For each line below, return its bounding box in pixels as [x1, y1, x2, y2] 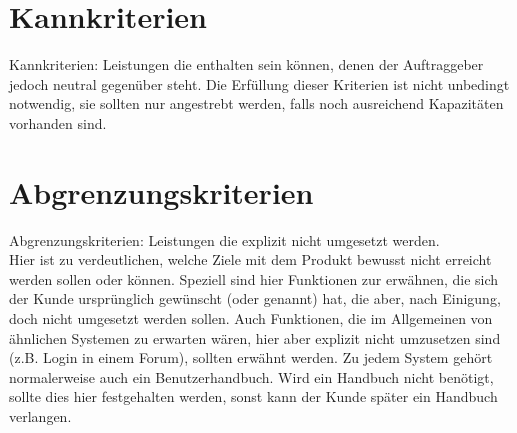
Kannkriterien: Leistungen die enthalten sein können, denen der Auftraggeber [9, 54, 484, 75]
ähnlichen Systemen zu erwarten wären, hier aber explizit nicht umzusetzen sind [9, 327, 501, 348]
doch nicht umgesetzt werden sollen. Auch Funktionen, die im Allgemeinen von [9, 308, 493, 328]
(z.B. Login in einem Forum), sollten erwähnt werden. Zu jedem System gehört [9, 347, 493, 368]
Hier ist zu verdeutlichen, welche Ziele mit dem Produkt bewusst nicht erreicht [9, 249, 492, 270]
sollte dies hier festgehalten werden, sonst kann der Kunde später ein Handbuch [9, 386, 498, 407]
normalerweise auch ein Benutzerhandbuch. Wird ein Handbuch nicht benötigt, [9, 366, 494, 387]
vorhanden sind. [9, 112, 107, 133]
